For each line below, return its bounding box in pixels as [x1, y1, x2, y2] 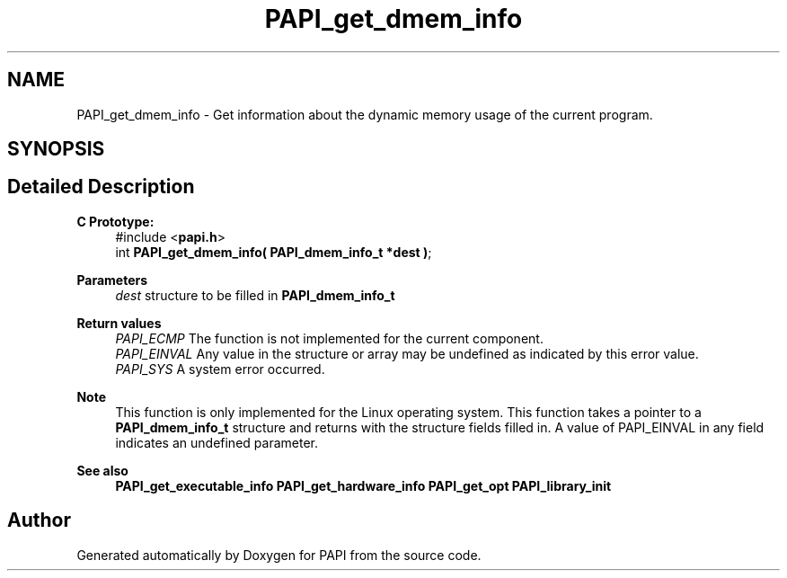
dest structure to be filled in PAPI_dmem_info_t [115, 287, 395, 303]
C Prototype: [76, 213, 155, 229]
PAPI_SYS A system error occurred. [115, 360, 325, 377]
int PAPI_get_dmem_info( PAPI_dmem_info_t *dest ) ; [115, 244, 432, 260]
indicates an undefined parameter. [115, 434, 318, 450]
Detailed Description [7, 175, 195, 199]
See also [76, 462, 128, 478]
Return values [76, 315, 162, 331]
